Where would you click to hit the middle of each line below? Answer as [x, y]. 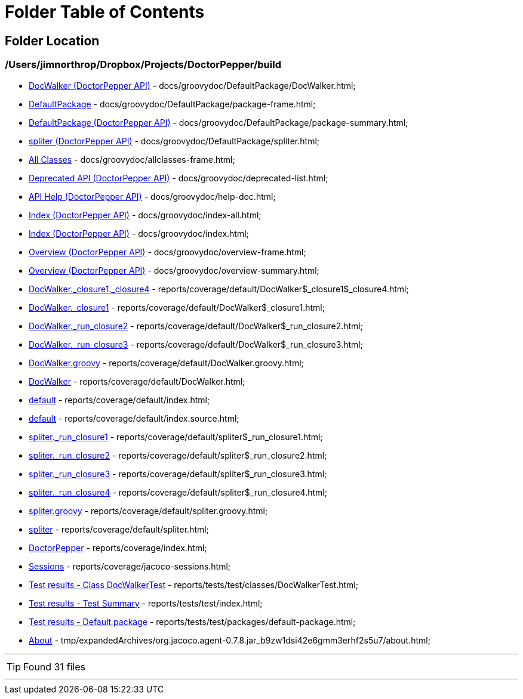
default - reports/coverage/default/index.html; [119, 400]
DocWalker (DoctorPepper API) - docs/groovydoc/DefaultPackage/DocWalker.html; [192, 85]
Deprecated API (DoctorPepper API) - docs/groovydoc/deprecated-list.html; [179, 178]
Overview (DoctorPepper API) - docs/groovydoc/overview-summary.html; [174, 270]
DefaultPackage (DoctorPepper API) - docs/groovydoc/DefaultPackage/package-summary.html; [219, 122]
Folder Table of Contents [105, 12]
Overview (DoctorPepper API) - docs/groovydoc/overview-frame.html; [167, 252]
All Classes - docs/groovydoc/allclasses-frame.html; [132, 159]
